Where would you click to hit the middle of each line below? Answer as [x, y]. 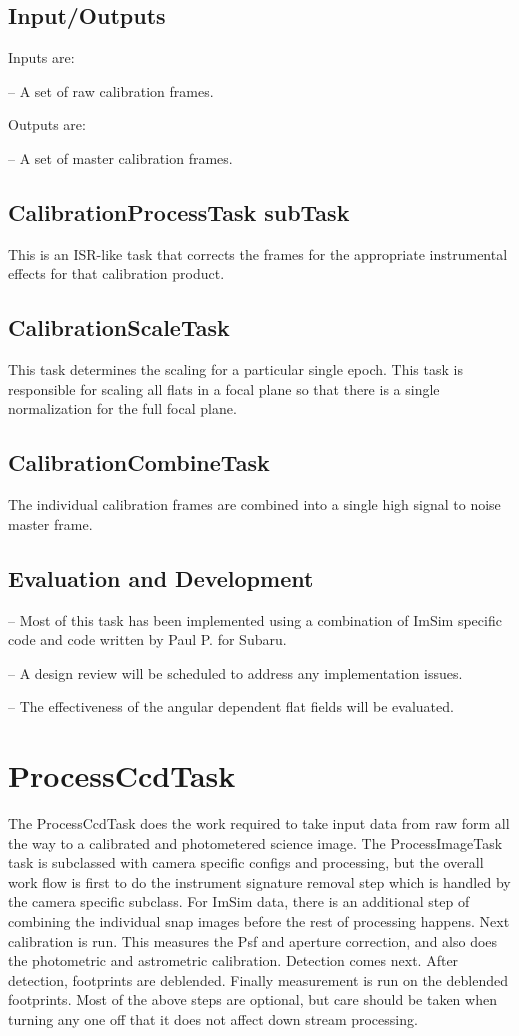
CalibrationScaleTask [119, 327]
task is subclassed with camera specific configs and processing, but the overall [246, 862]
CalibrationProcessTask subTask [179, 211]
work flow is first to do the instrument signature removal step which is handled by [259, 881]
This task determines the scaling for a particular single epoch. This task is [235, 369]
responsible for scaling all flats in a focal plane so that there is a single [224, 388]
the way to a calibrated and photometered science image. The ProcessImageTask [255, 842]
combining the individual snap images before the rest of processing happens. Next [259, 921]
